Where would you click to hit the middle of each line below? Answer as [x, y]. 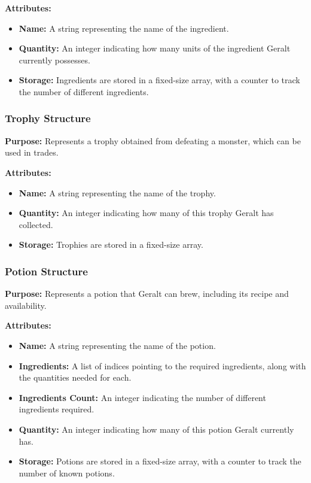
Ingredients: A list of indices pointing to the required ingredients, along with [162, 365]
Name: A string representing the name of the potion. [117, 345]
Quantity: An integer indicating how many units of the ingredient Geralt [155, 48]
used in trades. [32, 152]
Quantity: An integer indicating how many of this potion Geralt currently [156, 429]
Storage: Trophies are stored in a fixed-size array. [111, 244]
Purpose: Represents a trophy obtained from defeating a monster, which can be [153, 140]
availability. [26, 305]
